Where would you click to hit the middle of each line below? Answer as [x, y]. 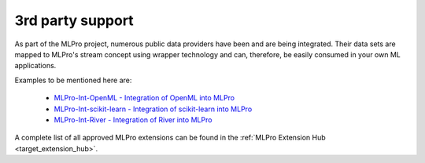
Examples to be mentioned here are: [73, 80]
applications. [35, 66]
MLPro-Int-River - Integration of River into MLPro [133, 120]
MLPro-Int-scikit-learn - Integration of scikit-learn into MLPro [153, 109]
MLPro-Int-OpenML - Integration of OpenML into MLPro [144, 98]
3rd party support [74, 20]
